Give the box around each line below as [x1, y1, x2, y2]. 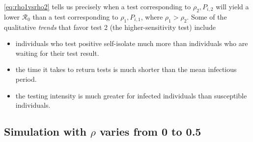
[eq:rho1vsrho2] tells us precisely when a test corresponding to [4, 1, 191, 11]
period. [15, 73, 37, 84]
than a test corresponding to [32, 11, 118, 22]
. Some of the [187, 11, 227, 22]
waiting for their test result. [15, 47, 99, 58]
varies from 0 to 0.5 [99, 124, 201, 139]
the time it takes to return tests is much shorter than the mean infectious [15, 64, 237, 74]
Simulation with [4, 124, 86, 139]
